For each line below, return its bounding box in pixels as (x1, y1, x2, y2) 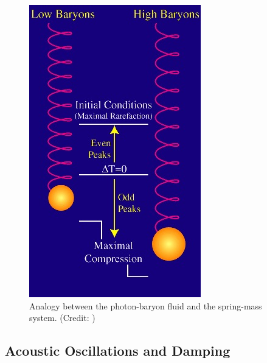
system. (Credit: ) (29, 311, 95, 324)
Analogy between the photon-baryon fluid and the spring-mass (29, 299, 262, 312)
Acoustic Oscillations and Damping (5, 341, 231, 360)
